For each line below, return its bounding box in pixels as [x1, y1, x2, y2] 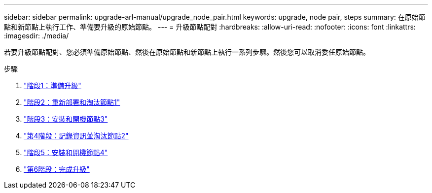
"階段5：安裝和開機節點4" [24, 148, 108, 157]
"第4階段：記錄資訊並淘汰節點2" [24, 131, 129, 140]
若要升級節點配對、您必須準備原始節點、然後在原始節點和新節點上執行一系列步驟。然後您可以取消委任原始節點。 [4, 48, 370, 56]
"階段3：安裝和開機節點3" [24, 115, 108, 123]
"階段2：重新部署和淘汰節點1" [24, 98, 120, 106]
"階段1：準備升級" [24, 81, 81, 90]
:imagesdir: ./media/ [4, 32, 69, 40]
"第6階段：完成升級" [24, 165, 90, 173]
